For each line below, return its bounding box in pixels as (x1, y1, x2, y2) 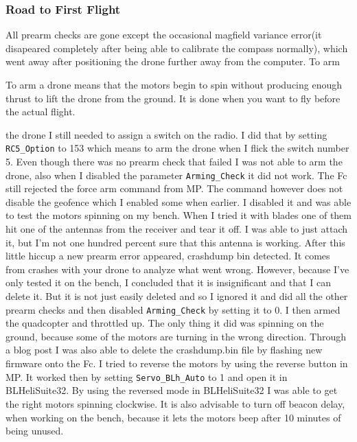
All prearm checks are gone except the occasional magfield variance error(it (5, 27, 322, 42)
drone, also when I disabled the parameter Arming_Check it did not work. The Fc (5, 167, 347, 182)
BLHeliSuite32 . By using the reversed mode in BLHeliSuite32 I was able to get (5, 383, 338, 397)
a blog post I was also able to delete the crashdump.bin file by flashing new (5, 342, 323, 357)
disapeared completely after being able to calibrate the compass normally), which (5, 40, 348, 55)
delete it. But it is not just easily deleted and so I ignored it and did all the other (5, 289, 348, 303)
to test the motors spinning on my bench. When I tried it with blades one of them (5, 208, 352, 222)
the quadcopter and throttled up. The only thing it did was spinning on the (5, 316, 324, 330)
